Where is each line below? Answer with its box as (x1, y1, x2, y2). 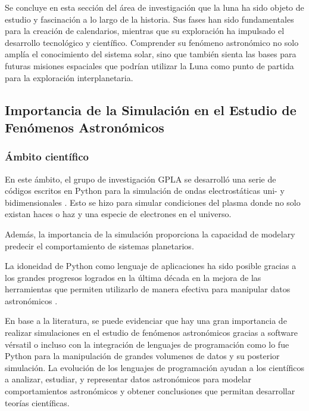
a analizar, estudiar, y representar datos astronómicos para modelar (5, 373, 252, 385)
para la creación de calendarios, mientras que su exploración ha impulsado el (5, 24, 285, 37)
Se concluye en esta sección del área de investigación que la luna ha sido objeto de (5, 1, 304, 13)
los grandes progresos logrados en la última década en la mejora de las (5, 271, 261, 283)
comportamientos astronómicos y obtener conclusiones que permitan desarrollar (5, 385, 295, 397)
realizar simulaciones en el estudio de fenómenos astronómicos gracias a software (5, 326, 298, 339)
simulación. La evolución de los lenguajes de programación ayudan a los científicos (5, 361, 305, 373)
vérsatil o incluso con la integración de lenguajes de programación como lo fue (5, 338, 289, 350)
